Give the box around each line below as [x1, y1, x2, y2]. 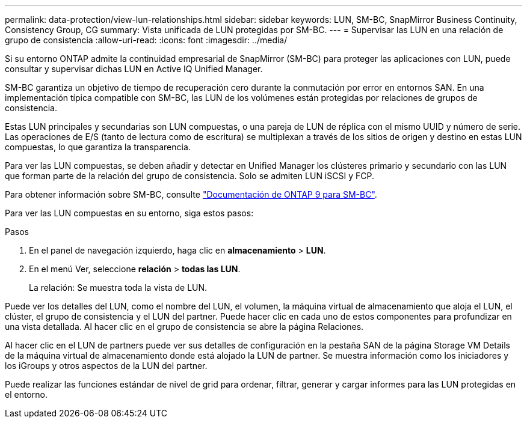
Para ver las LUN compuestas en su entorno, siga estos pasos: [5, 208, 254, 218]
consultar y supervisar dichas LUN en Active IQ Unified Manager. [5, 64, 263, 74]
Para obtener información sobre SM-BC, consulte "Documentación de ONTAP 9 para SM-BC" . [5, 189, 377, 199]
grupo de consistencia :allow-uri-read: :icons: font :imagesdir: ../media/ [5, 35, 288, 45]
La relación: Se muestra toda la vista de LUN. [29, 282, 208, 293]
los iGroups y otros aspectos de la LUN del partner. [5, 361, 208, 371]
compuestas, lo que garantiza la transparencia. [5, 142, 191, 152]
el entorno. [5, 389, 48, 400]
